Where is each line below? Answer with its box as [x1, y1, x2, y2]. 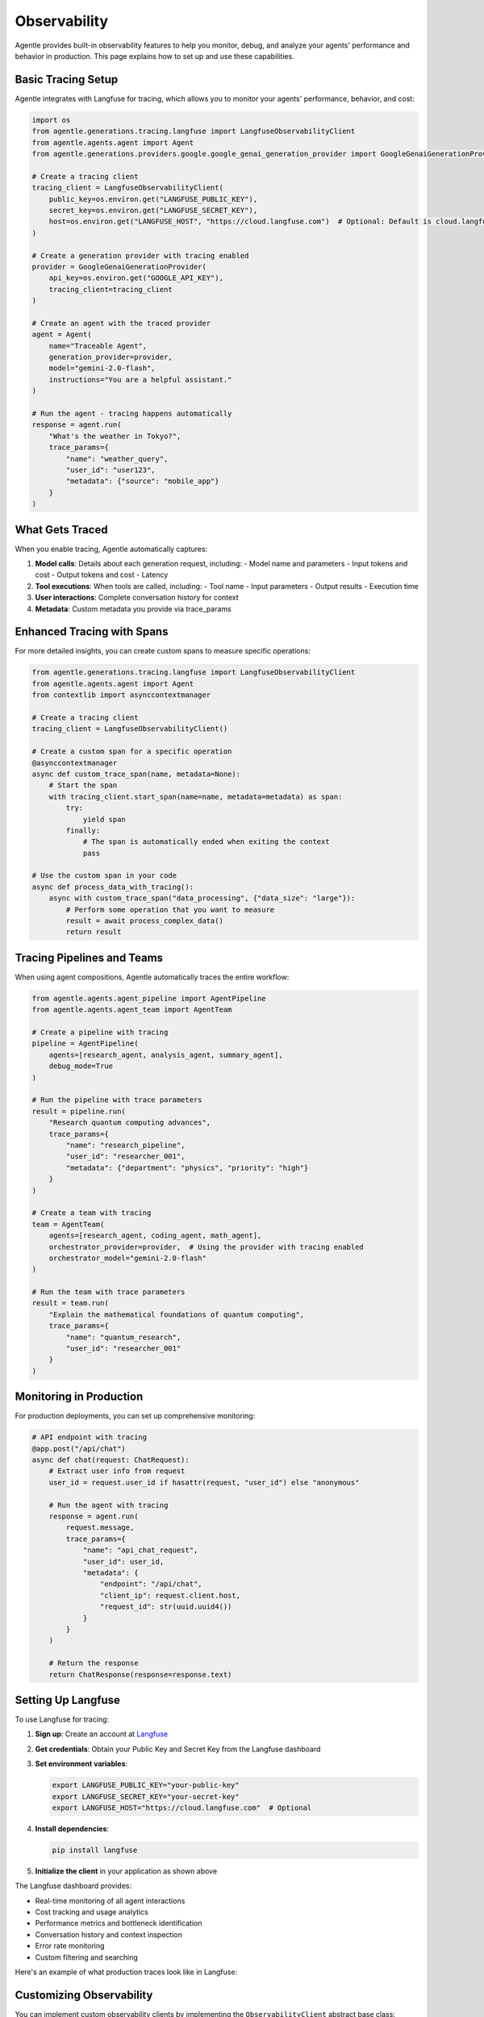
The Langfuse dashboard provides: [15, 1881, 132, 1891]
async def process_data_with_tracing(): [31, 882, 194, 892]
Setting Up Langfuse [15, 1693, 121, 1706]
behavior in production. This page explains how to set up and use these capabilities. [15, 51, 294, 61]
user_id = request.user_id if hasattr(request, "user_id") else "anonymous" [48, 1477, 360, 1487]
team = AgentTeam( [31, 1219, 105, 1229]
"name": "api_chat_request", [82, 1546, 198, 1555]
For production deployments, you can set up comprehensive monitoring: [15, 1411, 256, 1421]
